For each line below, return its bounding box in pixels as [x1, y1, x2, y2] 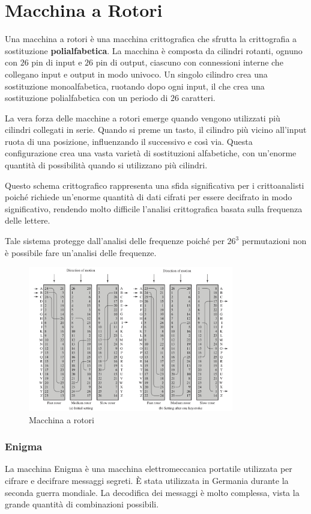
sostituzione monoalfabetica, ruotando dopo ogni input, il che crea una [5, 79, 265, 92]
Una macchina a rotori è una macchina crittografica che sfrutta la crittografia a [5, 32, 297, 45]
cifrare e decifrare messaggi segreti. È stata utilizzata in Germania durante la [5, 474, 289, 487]
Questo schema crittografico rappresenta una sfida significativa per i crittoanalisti [5, 179, 304, 191]
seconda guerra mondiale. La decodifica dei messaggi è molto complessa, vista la [5, 486, 300, 498]
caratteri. [181, 91, 216, 104]
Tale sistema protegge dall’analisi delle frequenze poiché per [5, 234, 225, 247]
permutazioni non [241, 234, 307, 247]
